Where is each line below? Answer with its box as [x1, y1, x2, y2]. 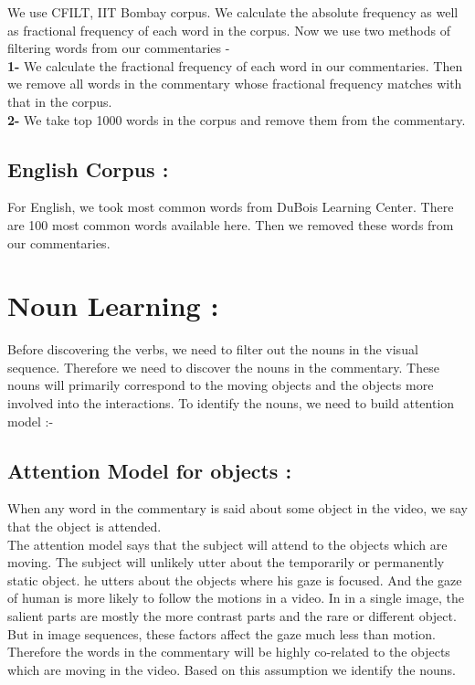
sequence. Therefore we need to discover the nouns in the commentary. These [7, 357, 439, 376]
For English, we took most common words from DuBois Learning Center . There [7, 197, 454, 216]
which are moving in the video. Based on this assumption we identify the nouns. [7, 659, 457, 679]
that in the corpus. [7, 91, 112, 111]
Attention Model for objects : [7, 456, 292, 484]
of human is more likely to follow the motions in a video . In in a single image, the [7, 588, 464, 607]
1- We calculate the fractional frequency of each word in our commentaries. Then [7, 56, 463, 75]
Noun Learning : [7, 287, 219, 324]
